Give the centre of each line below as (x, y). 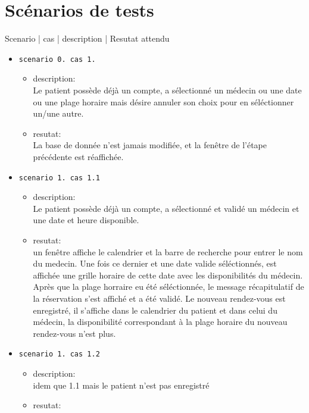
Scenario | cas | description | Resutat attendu (87, 38)
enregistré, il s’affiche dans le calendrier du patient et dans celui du (155, 310)
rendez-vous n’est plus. (74, 333)
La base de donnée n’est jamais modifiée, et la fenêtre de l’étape (150, 145)
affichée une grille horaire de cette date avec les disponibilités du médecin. (168, 275)
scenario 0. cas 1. (57, 59)
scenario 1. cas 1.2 (59, 354)
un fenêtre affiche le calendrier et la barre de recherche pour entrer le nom (168, 251)
